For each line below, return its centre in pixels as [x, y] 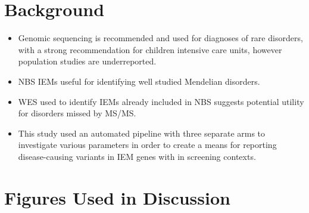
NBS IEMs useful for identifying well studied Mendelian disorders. [139, 81]
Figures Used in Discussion [117, 197]
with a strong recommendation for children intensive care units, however [150, 49]
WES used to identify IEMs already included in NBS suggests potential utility [161, 101]
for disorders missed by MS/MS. [77, 113]
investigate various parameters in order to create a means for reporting [147, 145]
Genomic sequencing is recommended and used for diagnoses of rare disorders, [160, 38]
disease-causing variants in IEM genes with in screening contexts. [137, 156]
